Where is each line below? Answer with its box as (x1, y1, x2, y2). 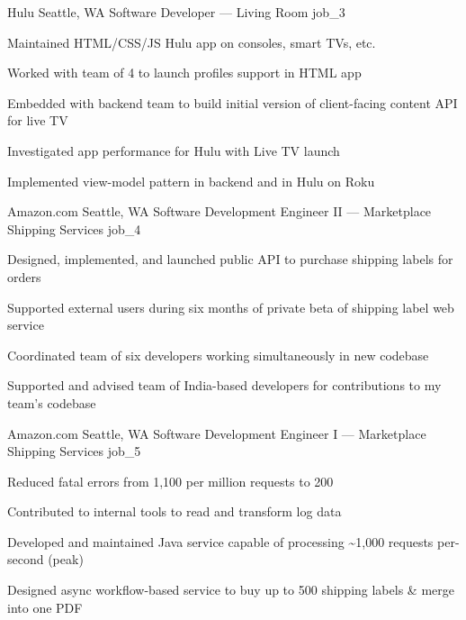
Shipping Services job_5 (7, 442, 141, 460)
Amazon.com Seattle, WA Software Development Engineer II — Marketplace (7, 202, 432, 221)
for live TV (7, 111, 68, 130)
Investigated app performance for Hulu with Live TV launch (7, 141, 340, 160)
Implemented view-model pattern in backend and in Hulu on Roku (7, 171, 375, 190)
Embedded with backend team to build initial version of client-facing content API (7, 93, 458, 112)
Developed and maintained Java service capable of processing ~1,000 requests (7, 532, 434, 551)
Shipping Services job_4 (7, 219, 141, 238)
